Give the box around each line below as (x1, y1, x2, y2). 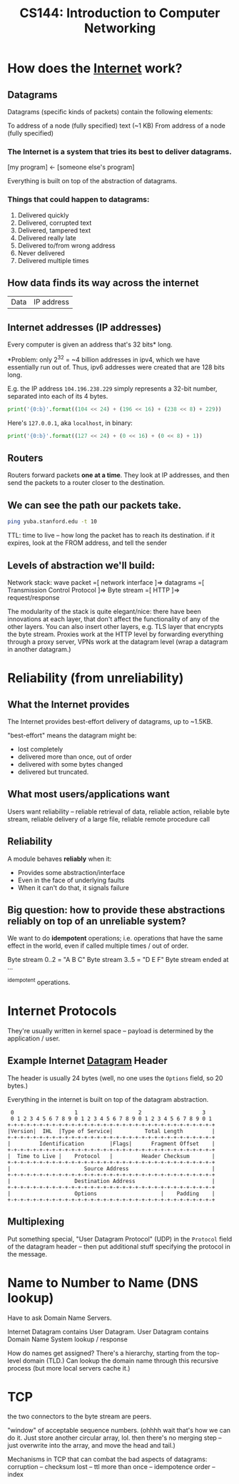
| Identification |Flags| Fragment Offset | (7, 1140, 215, 1147)
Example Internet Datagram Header (7, 1055, 168, 1067)
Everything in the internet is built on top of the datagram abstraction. (7, 1095, 209, 1103)
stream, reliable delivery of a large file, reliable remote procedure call (7, 814, 210, 823)
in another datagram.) (7, 645, 71, 653)
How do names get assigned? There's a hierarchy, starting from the (7, 1349, 205, 1357)
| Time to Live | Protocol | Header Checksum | (7, 1152, 215, 1160)
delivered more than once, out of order (17, 752, 132, 761)
